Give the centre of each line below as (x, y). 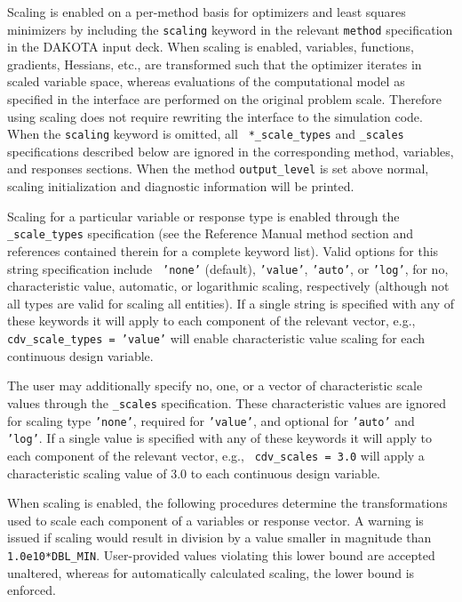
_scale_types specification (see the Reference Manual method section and (210, 233)
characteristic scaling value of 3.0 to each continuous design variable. (194, 473)
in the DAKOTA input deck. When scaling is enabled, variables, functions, (211, 47)
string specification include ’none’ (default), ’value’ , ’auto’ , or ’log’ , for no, (228, 268)
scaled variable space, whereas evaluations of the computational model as (206, 81)
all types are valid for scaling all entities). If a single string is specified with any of (231, 303)
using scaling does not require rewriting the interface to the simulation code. (215, 116)
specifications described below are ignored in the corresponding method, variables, (231, 151)
